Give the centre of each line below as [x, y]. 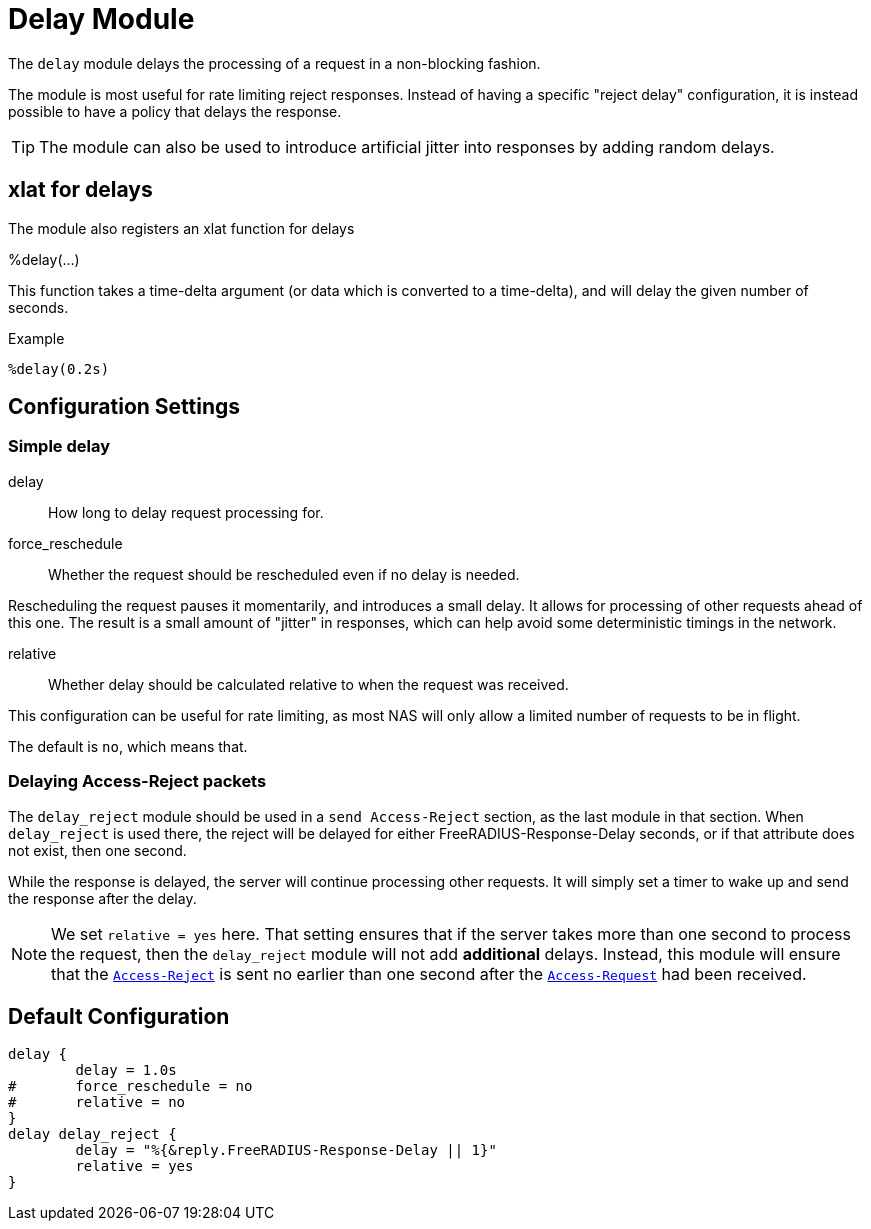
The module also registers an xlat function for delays [181, 228]
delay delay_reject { [92, 1134]
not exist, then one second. [97, 850]
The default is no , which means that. [128, 746]
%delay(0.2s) [59, 368]
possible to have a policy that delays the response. [175, 111]
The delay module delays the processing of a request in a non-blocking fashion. [274, 63]
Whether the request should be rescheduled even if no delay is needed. [284, 574]
